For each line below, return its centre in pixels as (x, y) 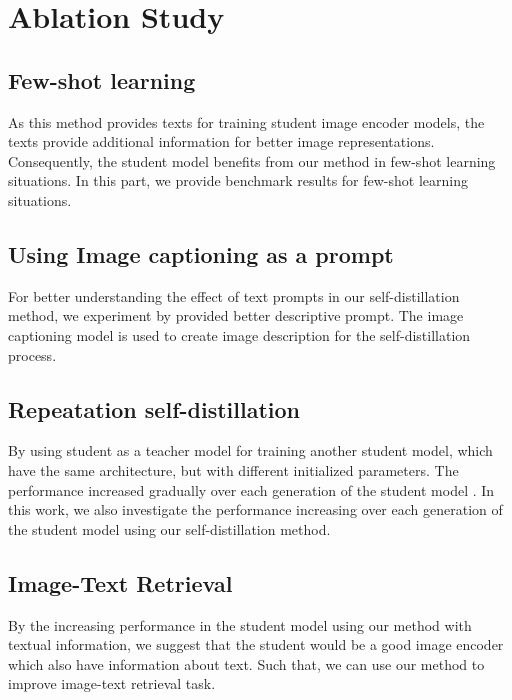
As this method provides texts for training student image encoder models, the (246, 121)
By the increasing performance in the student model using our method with (240, 624)
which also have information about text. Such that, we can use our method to (246, 663)
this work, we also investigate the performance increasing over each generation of (255, 509)
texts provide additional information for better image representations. (221, 141)
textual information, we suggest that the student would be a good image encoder (256, 644)
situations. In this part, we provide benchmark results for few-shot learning (238, 180)
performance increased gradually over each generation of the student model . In (251, 489)
